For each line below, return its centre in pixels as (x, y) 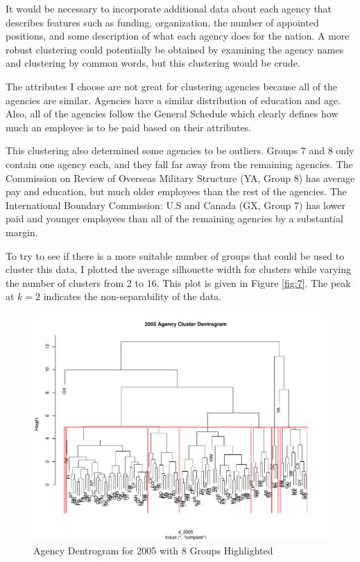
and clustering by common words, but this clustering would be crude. (153, 63)
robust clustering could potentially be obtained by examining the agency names (175, 49)
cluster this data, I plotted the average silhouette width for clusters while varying (178, 269)
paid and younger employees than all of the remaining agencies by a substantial (174, 218)
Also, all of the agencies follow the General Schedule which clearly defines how (172, 114)
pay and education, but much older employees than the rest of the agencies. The (176, 191)
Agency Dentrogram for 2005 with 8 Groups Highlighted (153, 550)
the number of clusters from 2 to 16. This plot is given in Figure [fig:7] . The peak (178, 282)
